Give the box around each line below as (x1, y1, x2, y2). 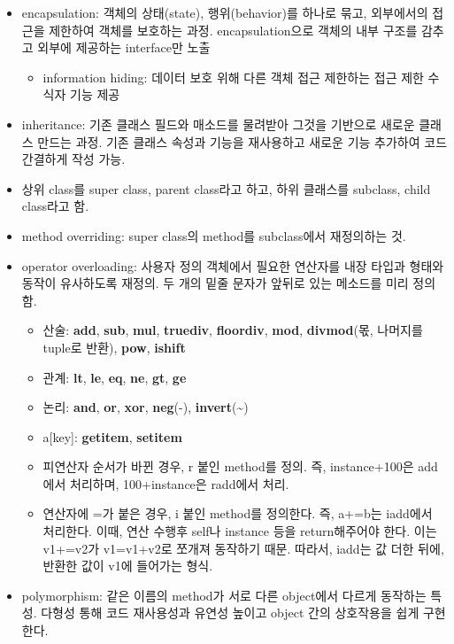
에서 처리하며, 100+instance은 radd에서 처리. (42, 474, 289, 493)
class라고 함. (21, 197, 89, 215)
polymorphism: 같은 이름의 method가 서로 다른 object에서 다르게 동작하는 (21, 586, 427, 604)
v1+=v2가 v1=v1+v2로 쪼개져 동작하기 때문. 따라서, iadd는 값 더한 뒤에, (42, 539, 444, 557)
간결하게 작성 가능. (21, 150, 126, 168)
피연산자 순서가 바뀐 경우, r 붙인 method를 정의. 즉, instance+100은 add (42, 457, 438, 476)
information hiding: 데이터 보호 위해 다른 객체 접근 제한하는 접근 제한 (42, 67, 424, 86)
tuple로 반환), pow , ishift (42, 338, 186, 356)
